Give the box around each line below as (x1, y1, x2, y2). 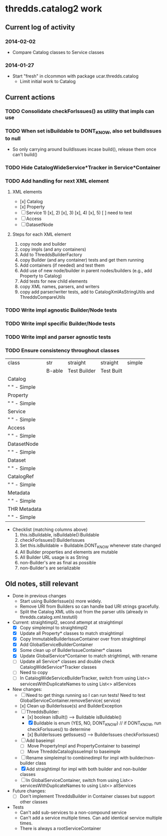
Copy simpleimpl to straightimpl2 (19, 624, 88, 630)
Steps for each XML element (12, 231, 71, 238)
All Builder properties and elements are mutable (19, 549, 118, 555)
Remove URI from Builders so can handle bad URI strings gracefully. (19, 603, 160, 609)
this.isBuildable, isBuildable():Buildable (19, 532, 100, 538)
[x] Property (19, 204, 45, 210)
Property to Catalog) (19, 273, 62, 279)
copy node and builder (19, 241, 66, 247)
